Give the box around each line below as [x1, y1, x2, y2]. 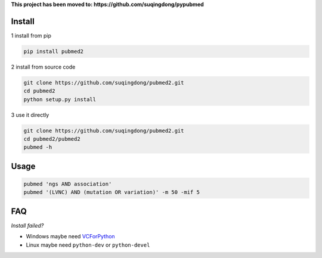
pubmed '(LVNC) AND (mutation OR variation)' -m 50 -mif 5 [23, 189, 200, 196]
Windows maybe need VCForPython [26, 233, 116, 240]
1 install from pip [11, 32, 52, 39]
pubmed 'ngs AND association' [23, 181, 112, 187]
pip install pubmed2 [23, 48, 83, 55]
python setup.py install [23, 96, 97, 102]
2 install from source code [11, 63, 76, 70]
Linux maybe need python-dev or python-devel [26, 241, 150, 248]
